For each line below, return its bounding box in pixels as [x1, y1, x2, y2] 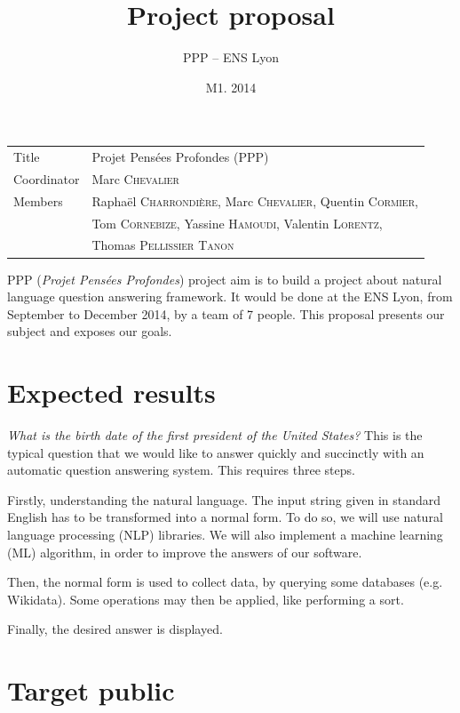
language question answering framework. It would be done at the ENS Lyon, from [7, 287, 453, 306]
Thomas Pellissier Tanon [91, 236, 234, 254]
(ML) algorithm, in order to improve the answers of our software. [7, 542, 362, 561]
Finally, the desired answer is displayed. [7, 620, 223, 638]
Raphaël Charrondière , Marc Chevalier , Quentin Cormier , [91, 191, 418, 210]
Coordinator [13, 169, 80, 188]
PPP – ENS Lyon [183, 48, 279, 67]
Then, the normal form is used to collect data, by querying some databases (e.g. [7, 573, 443, 591]
